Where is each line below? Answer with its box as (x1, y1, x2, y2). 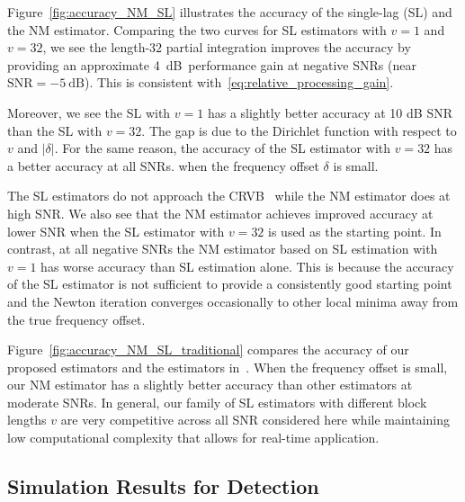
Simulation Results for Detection (7, 472, 319, 500)
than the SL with (7, 121, 103, 139)
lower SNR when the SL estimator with (7, 221, 225, 240)
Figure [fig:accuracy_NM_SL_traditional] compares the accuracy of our (7, 340, 409, 359)
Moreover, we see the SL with (7, 103, 171, 121)
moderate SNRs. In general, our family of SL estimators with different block (7, 392, 427, 411)
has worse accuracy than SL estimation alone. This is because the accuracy (40, 256, 454, 275)
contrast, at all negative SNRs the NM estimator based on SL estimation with (7, 239, 438, 258)
